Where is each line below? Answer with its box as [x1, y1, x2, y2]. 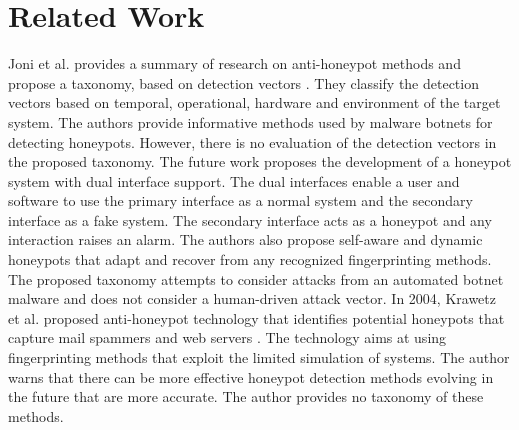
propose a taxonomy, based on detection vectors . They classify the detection [8, 72, 479, 93]
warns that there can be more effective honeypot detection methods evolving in [8, 366, 494, 387]
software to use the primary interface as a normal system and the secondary [8, 190, 473, 211]
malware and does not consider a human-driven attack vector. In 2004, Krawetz [8, 288, 496, 309]
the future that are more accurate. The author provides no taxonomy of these [8, 386, 484, 407]
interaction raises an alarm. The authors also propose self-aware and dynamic [8, 229, 483, 250]
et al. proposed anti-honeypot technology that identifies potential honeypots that [8, 307, 505, 328]
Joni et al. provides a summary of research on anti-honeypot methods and [8, 53, 461, 74]
